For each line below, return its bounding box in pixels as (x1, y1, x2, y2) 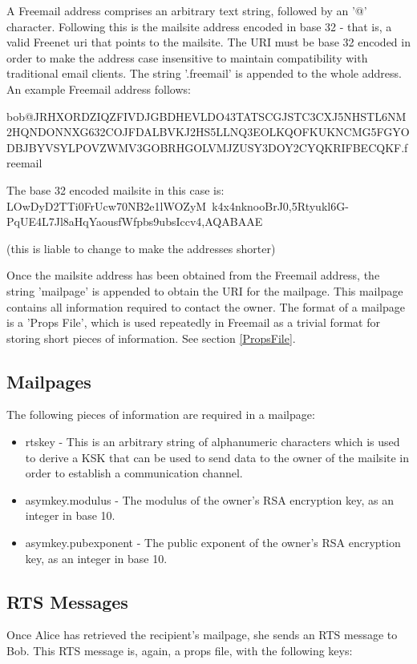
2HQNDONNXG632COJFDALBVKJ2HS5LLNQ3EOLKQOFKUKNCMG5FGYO (6, 123, 410, 140)
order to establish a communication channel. (25, 465, 243, 481)
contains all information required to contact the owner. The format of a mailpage (6, 298, 405, 315)
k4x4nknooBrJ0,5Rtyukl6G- (212, 197, 349, 214)
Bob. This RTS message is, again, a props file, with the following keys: (6, 642, 353, 659)
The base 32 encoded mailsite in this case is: (6, 181, 225, 198)
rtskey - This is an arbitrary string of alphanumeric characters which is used (25, 433, 400, 450)
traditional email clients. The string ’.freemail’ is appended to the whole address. (6, 65, 402, 82)
